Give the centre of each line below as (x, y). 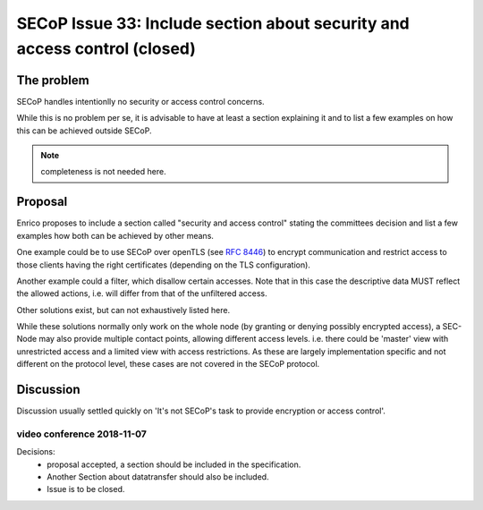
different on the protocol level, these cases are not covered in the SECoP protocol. (168, 364)
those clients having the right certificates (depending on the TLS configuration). (163, 265)
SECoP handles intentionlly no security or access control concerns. (140, 101)
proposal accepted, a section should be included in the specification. (174, 464)
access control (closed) (106, 48)
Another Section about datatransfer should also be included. (158, 477)
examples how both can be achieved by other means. (115, 235)
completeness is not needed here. (103, 172)
